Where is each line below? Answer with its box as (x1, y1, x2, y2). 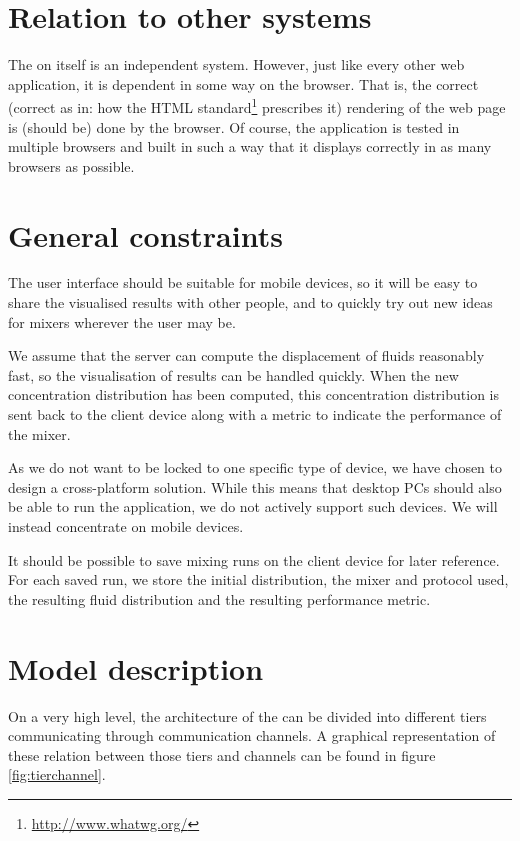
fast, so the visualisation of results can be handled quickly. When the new (8, 364, 459, 385)
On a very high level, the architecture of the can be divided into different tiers (8, 705, 487, 726)
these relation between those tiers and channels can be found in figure (8, 744, 436, 765)
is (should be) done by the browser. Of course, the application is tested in (8, 116, 460, 137)
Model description (8, 647, 264, 688)
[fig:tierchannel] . (8, 764, 106, 785)
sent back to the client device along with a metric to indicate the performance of (8, 404, 502, 425)
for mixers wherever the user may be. (8, 311, 236, 332)
